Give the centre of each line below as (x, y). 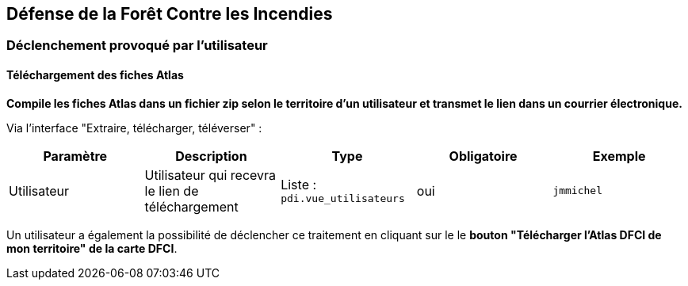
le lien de (172, 191)
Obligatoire (483, 156)
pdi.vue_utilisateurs (343, 199)
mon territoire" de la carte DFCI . (92, 248)
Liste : (299, 185)
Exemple (619, 156)
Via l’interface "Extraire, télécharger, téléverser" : (134, 128)
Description (211, 156)
